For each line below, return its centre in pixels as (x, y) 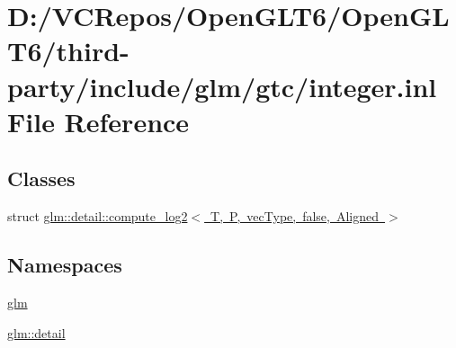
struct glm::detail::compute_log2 (98, 216)
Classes (41, 178)
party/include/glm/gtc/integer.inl (222, 86)
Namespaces (65, 265)
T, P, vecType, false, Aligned (295, 216)
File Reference (98, 121)
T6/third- (68, 51)
